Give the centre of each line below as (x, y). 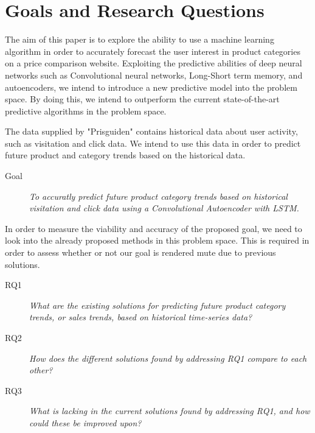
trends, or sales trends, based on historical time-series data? (141, 317)
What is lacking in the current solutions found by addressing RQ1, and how (170, 411)
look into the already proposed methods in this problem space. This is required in (157, 240)
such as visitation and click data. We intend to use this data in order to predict (153, 143)
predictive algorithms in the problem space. (86, 111)
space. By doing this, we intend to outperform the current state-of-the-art (142, 99)
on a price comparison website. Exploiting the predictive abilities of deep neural (154, 63)
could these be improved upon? (85, 422)
